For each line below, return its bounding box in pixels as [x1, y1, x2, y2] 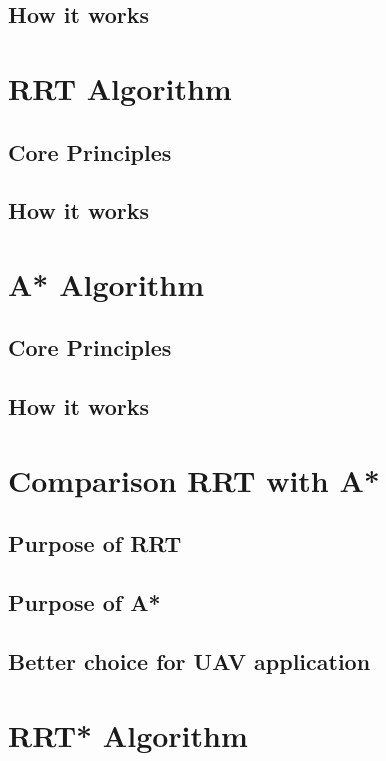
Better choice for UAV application [8, 645, 371, 676]
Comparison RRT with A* [8, 459, 380, 500]
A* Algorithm [8, 263, 205, 304]
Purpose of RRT [8, 528, 182, 559]
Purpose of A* [8, 587, 161, 618]
